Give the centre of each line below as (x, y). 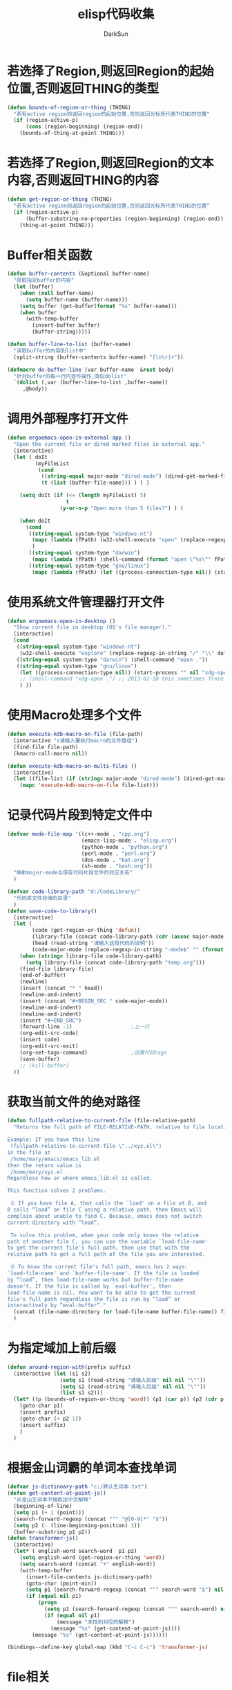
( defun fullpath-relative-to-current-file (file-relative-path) (101, 1121)
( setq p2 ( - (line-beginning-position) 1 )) (77, 1525)
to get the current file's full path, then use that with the (98, 1248)
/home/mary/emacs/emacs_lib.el (55, 1159)
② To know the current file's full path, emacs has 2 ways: (99, 1267)
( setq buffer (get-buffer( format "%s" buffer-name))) (98, 306)
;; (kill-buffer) (45, 1066)
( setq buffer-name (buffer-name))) (77, 299)
